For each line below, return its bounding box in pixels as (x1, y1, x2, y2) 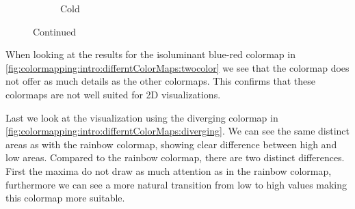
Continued (33, 24, 77, 38)
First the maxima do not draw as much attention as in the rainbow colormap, (5, 163, 332, 178)
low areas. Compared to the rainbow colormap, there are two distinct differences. (5, 150, 345, 165)
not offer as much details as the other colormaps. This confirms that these (5, 74, 315, 88)
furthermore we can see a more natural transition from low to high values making (5, 177, 347, 191)
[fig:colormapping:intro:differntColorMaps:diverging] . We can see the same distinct (5, 124, 350, 138)
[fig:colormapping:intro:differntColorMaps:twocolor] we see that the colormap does (5, 60, 350, 74)
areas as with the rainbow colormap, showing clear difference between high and (5, 137, 337, 151)
